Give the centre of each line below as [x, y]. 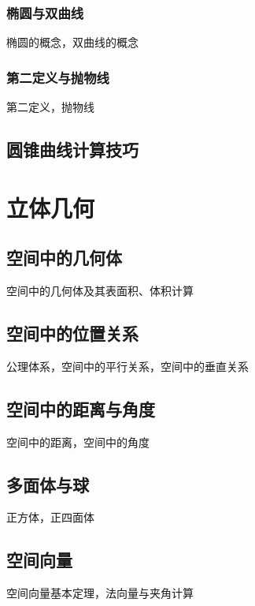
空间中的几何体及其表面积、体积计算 [100, 290]
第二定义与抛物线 [58, 77]
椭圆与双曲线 [45, 12]
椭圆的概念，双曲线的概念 [72, 42]
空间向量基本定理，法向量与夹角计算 [100, 593]
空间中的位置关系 [72, 333]
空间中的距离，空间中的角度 [78, 441]
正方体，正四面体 [50, 517]
